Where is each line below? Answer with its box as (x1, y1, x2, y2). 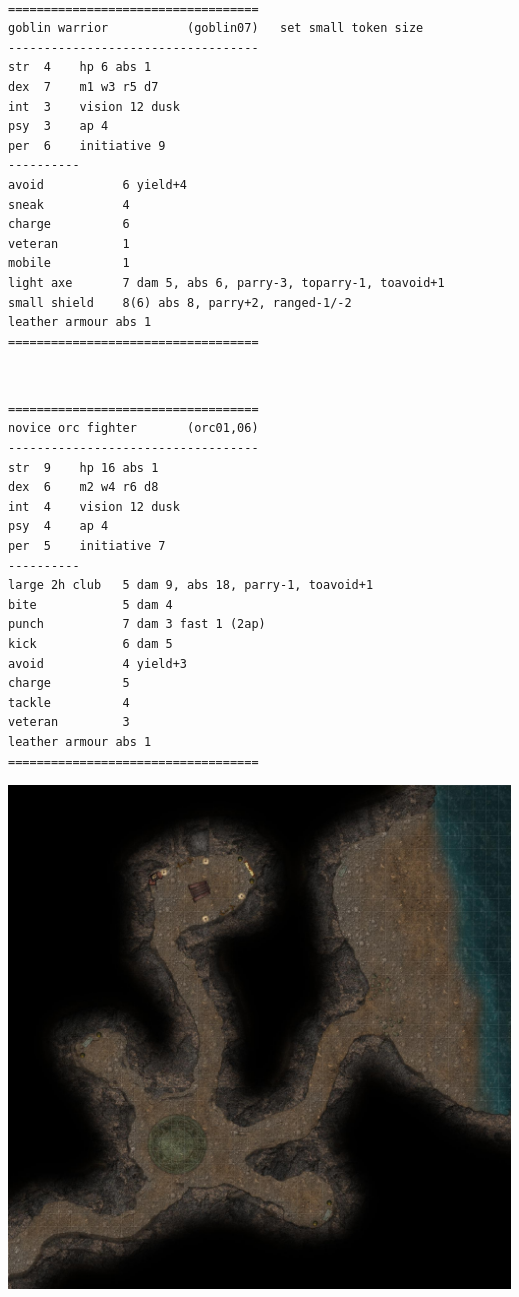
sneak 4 (8, 197, 130, 212)
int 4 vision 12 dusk (8, 499, 180, 514)
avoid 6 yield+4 (8, 177, 187, 192)
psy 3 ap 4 (8, 119, 109, 134)
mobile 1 (8, 256, 130, 271)
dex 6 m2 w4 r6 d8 (8, 480, 159, 495)
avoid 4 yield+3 (8, 656, 187, 671)
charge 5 (8, 676, 130, 691)
